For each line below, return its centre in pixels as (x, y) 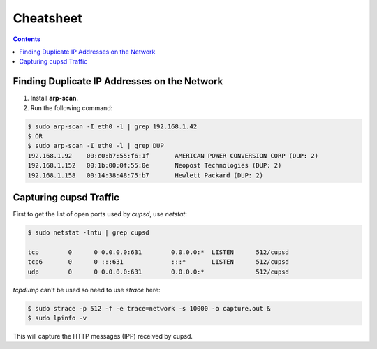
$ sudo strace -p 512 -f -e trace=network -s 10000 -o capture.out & (149, 308)
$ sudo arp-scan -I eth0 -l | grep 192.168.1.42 (112, 126)
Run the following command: (72, 107)
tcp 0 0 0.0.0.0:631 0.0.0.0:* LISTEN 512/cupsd (158, 252)
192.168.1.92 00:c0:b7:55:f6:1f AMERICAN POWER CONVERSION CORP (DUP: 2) (173, 156)
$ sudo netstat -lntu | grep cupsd (88, 233)
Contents (27, 39)
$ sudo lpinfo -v (57, 318)
